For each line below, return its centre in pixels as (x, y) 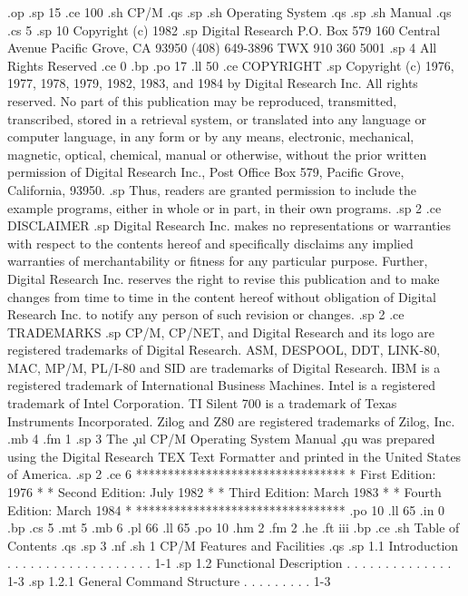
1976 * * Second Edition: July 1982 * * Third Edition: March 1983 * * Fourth (224, 492)
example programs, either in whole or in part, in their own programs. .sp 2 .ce (224, 207)
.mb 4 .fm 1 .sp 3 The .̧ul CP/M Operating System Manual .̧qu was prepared (221, 439)
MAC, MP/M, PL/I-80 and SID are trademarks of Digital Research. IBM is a (224, 367)
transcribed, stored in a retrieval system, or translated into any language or (217, 118)
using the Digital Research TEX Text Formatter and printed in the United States (234, 456)
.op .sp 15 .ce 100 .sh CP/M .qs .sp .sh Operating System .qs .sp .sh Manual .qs (229, 12)
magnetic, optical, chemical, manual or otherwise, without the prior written (217, 154)
